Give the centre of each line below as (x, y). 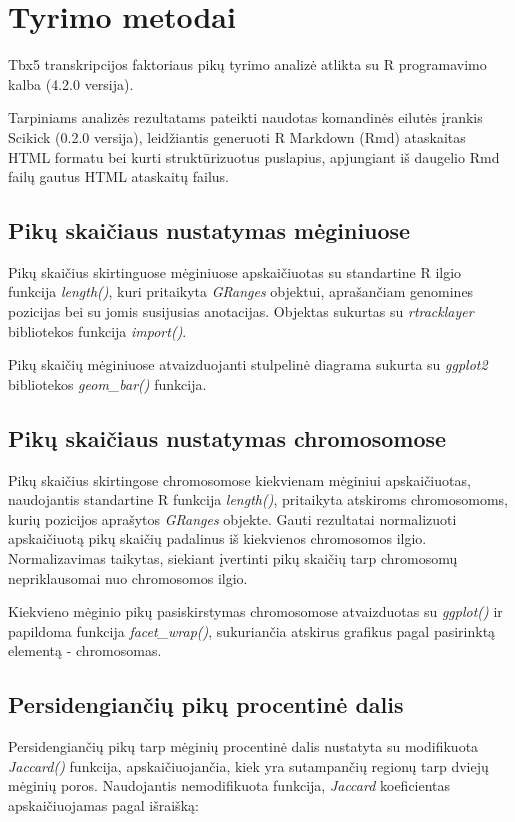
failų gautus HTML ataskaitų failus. (118, 176)
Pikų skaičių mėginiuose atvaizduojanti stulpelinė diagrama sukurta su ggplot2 (248, 364)
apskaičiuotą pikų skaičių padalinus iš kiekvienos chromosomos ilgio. (217, 538)
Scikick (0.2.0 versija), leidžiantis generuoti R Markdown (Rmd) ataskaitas (237, 136)
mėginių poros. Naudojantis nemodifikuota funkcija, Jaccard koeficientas (229, 785)
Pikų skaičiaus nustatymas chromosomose (227, 437)
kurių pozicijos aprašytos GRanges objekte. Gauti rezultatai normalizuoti (232, 518)
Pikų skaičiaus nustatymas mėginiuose (209, 230)
